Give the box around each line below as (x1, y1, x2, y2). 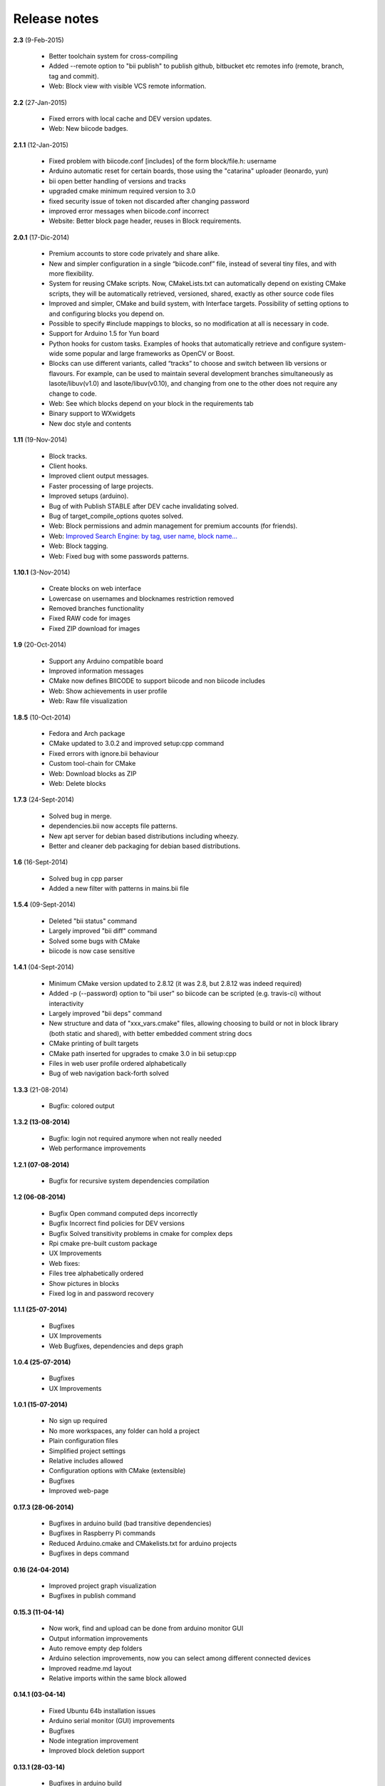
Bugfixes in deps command (48, 1549, 130, 1557)
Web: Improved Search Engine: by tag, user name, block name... (48, 532, 238, 540)
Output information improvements (48, 1634, 148, 1642)
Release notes (13, 11, 99, 26)
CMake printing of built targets (48, 1039, 139, 1048)
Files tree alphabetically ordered (48, 1269, 144, 1278)
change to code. (48, 389, 98, 398)
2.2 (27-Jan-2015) (13, 98, 68, 106)
